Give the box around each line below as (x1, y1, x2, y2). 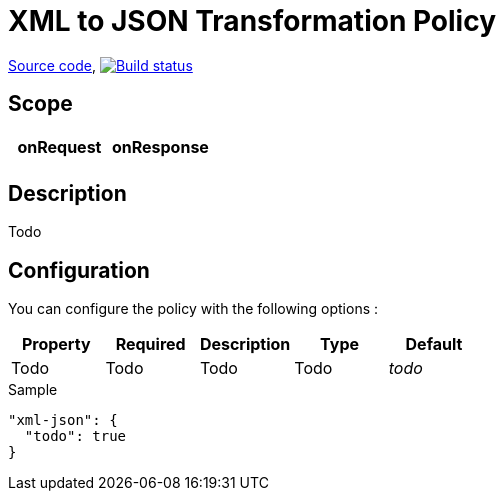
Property (21, 334, 91, 355)
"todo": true (24, 428, 127, 445)
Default (405, 334, 463, 355)
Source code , (8, 56, 96, 74)
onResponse (111, 136, 209, 157)
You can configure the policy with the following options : (8, 300, 379, 318)
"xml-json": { (8, 412, 118, 429)
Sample (8, 381, 58, 399)
